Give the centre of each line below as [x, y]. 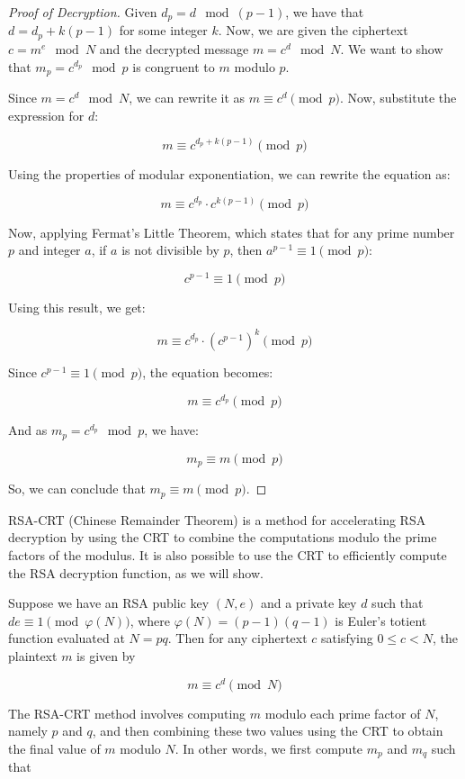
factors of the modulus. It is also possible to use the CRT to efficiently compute [228, 555]
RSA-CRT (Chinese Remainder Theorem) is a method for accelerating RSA [217, 519]
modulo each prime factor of [343, 713]
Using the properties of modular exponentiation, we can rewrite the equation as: [229, 173]
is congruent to [174, 66]
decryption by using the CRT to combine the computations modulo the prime [223, 537]
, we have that [325, 12]
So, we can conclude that [77, 489]
